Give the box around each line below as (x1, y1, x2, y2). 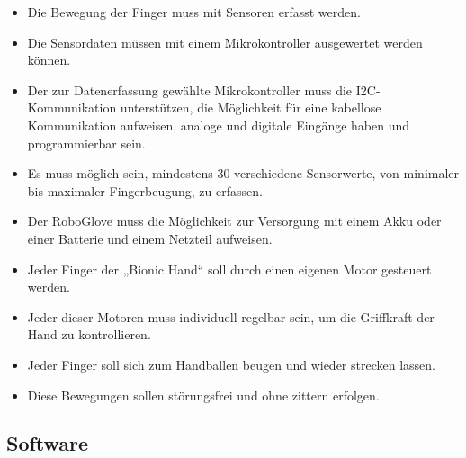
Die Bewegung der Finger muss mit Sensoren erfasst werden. (27, 3, 361, 21)
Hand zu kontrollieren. (27, 325, 151, 344)
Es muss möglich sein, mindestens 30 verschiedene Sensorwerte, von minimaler (27, 164, 460, 183)
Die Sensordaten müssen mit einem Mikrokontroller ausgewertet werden (27, 32, 423, 51)
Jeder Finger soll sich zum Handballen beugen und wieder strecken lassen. (27, 355, 435, 373)
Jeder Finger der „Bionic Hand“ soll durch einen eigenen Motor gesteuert (27, 259, 432, 278)
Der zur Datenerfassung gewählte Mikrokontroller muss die (27, 80, 353, 99)
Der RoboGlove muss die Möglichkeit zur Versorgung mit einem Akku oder (27, 211, 442, 230)
